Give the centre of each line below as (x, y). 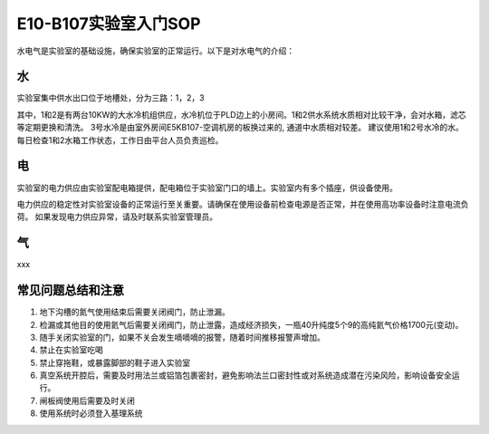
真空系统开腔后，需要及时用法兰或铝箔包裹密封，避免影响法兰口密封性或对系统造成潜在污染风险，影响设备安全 (245, 375)
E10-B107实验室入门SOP (109, 24)
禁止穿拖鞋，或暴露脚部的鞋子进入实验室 (115, 362)
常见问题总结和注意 (70, 290)
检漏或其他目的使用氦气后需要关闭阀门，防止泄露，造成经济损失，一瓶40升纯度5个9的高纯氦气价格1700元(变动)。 (251, 324)
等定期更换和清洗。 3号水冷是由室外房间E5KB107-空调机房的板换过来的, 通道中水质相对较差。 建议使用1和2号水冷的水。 (240, 128)
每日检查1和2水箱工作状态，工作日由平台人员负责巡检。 (120, 140)
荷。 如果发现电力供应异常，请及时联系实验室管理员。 (117, 217)
